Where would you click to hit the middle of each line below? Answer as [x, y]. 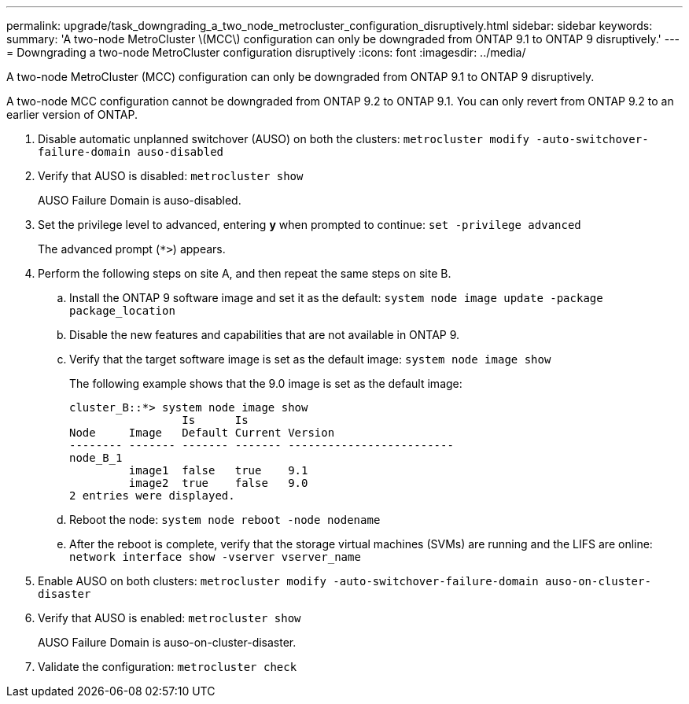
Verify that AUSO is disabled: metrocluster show [171, 176]
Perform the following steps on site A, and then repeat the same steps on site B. [245, 273]
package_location [122, 311]
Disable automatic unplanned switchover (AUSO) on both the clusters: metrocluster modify [284, 139]
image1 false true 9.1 [218, 470]
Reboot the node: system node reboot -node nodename [225, 520]
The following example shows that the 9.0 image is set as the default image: [266, 383]
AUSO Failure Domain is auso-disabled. [140, 200]
